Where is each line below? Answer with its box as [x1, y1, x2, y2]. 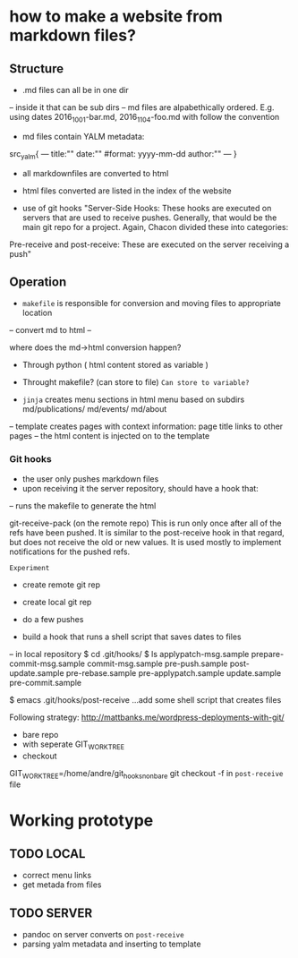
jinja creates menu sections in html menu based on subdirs [21, 394, 245, 405]
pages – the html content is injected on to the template [9, 431, 210, 441]
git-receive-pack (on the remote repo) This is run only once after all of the [9, 517, 282, 528]
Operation [9, 274, 67, 289]
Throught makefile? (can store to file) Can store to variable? [21, 377, 250, 388]
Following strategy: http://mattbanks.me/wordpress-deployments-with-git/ [9, 712, 285, 723]
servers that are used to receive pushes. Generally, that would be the [21, 212, 277, 223]
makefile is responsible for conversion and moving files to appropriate [21, 298, 282, 309]
